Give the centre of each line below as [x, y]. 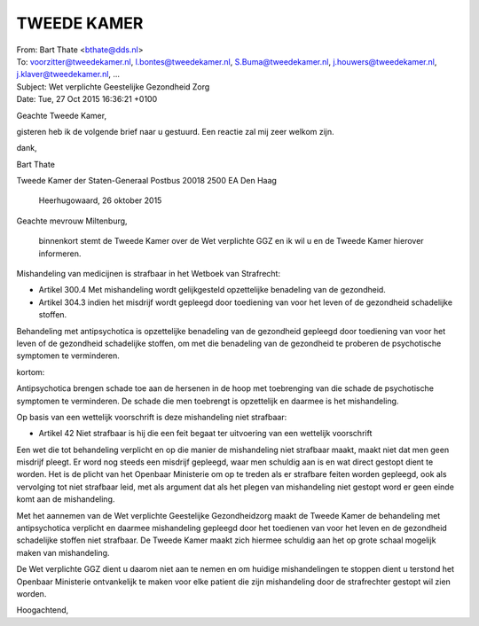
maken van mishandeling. [63, 552]
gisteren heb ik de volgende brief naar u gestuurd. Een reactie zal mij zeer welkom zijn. [175, 131]
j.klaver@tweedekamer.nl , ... [68, 74]
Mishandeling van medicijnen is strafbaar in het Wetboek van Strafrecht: [149, 274]
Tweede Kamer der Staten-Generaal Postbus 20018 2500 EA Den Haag [146, 181]
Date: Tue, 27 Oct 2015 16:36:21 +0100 [87, 99]
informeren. [60, 254]
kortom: [31, 372]
